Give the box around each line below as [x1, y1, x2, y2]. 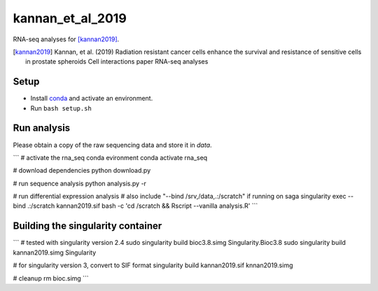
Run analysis [13, 122, 71, 134]
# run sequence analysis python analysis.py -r [13, 179, 147, 187]
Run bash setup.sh [30, 104, 92, 112]
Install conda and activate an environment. [30, 94, 153, 103]
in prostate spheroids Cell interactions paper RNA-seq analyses [25, 57, 209, 66]
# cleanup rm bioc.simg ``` [13, 274, 89, 283]
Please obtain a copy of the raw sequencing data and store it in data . [13, 141, 213, 149]
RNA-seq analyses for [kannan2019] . [13, 35, 120, 43]
